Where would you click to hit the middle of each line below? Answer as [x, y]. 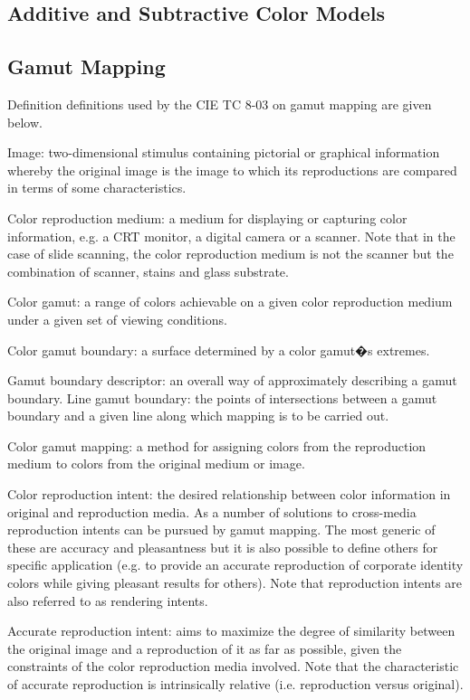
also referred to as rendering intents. [108, 600]
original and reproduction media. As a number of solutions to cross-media [212, 511]
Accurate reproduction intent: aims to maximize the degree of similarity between [231, 631]
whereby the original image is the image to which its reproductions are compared [232, 170]
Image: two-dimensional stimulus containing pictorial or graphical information [224, 152]
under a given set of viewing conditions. [117, 319]
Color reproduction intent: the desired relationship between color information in [229, 494]
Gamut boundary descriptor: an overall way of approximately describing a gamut [232, 380]
